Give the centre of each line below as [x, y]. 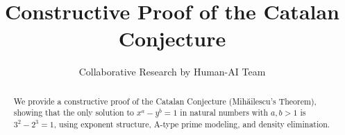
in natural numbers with [224, 112]
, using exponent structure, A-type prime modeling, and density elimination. [192, 124]
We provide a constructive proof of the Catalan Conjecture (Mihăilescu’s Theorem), [165, 101]
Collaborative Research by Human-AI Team [172, 72]
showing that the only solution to [74, 112]
